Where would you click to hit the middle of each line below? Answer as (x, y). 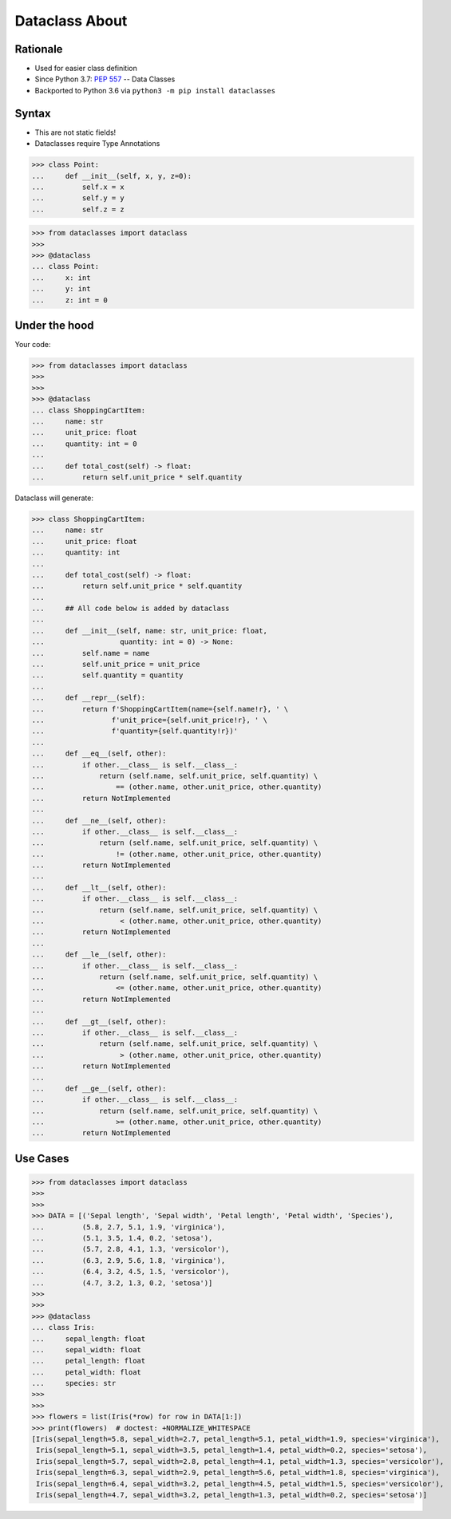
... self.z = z (78, 209)
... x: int (61, 278)
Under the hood (55, 326)
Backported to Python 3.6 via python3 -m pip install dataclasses (155, 90)
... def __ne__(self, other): (99, 821)
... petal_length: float (89, 1361)
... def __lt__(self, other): (99, 887)
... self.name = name (91, 653)
